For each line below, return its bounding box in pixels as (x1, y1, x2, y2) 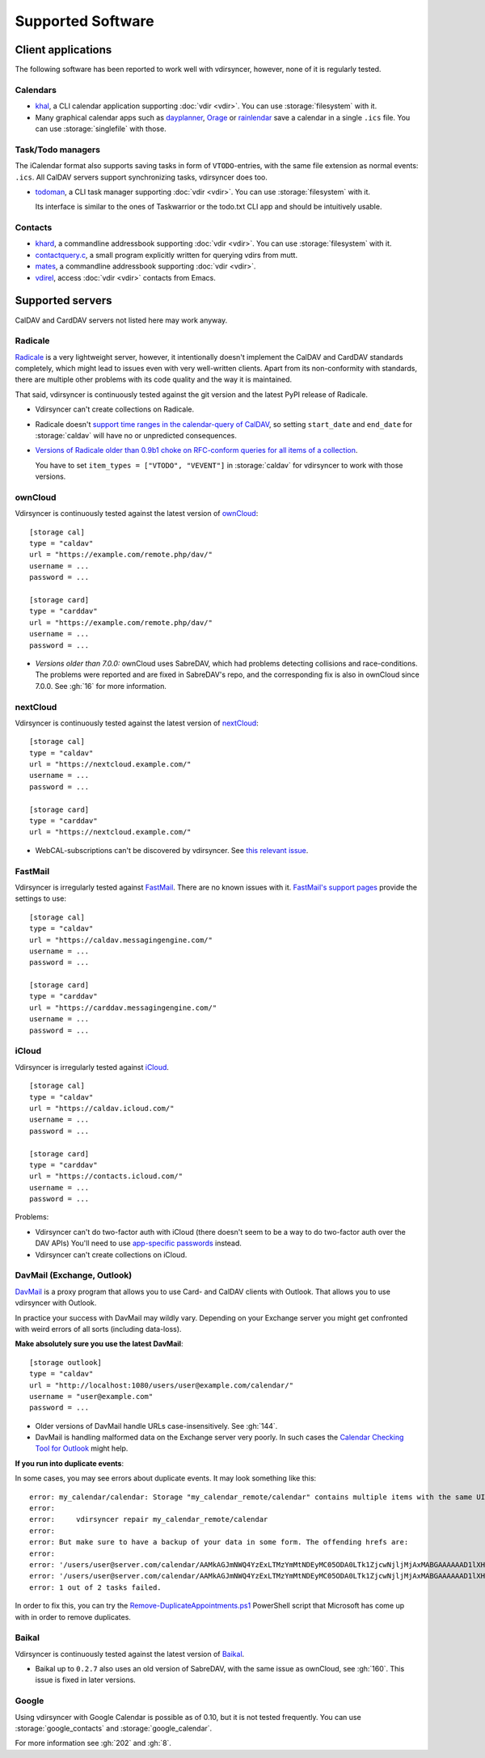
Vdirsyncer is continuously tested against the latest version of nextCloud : (15, 718, 259, 728)
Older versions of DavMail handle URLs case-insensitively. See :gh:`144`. (35, 1421, 278, 1430)
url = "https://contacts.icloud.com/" (29, 1172, 183, 1181)
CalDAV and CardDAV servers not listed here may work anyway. (15, 315, 228, 325)
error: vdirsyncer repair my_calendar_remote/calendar (29, 1515, 268, 1524)
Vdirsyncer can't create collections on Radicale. (35, 404, 195, 414)
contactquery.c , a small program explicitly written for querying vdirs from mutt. (35, 250, 298, 260)
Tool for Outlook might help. (35, 1443, 129, 1453)
